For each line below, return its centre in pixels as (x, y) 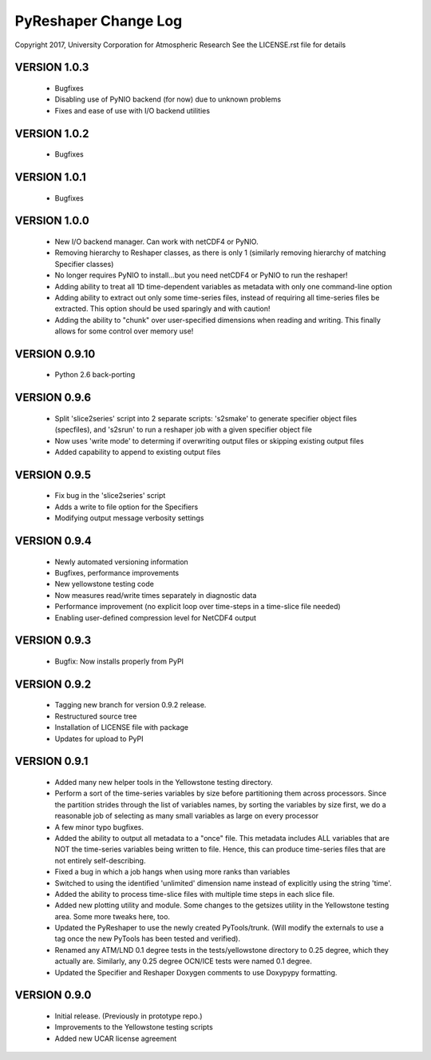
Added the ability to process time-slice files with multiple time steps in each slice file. (195, 894)
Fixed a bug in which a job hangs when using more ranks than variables (172, 872)
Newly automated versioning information (122, 562)
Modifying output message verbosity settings (129, 518)
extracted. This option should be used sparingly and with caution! (162, 309)
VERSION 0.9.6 (53, 398)
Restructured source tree (96, 716)
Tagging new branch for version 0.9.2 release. (130, 705)
